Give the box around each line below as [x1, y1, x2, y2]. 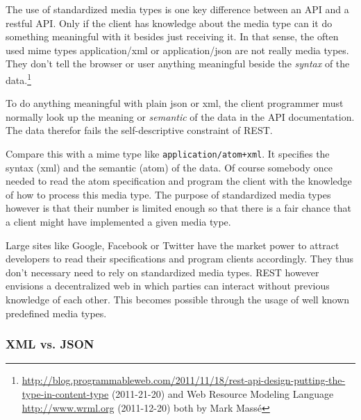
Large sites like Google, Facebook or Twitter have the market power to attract [6, 237, 339, 252]
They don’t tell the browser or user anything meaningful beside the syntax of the [6, 56, 350, 71]
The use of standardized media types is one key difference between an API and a [6, 2, 349, 16]
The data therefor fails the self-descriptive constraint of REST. [6, 123, 273, 137]
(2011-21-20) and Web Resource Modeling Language [111, 387, 334, 401]
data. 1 [6, 70, 31, 87]
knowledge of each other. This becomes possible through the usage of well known [6, 292, 350, 306]
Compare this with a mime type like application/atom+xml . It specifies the [6, 146, 330, 160]
